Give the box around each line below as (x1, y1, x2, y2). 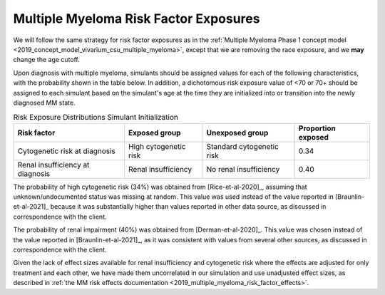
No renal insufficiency (206, 164, 280, 174)
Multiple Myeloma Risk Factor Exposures (13, 11, 260, 26)
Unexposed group (206, 128, 269, 138)
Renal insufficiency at (17, 160, 90, 170)
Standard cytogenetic (206, 141, 279, 151)
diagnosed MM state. (13, 98, 76, 107)
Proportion (298, 123, 337, 133)
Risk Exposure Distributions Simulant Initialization (13, 113, 178, 123)
